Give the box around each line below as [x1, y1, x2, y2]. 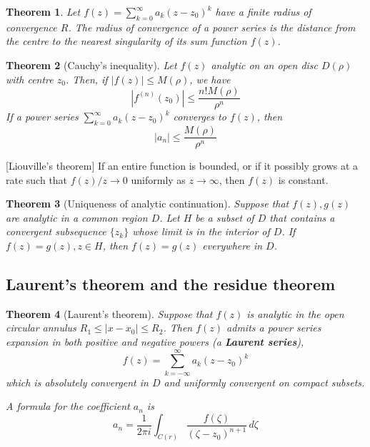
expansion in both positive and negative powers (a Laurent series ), [6, 334, 304, 349]
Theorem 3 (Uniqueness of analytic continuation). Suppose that [6, 196, 289, 211]
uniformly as [131, 172, 186, 187]
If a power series [6, 109, 79, 124]
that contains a [269, 210, 335, 225]
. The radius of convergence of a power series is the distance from [68, 19, 356, 34]
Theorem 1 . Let [6, 4, 81, 19]
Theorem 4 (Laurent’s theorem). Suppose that [6, 306, 213, 321]
